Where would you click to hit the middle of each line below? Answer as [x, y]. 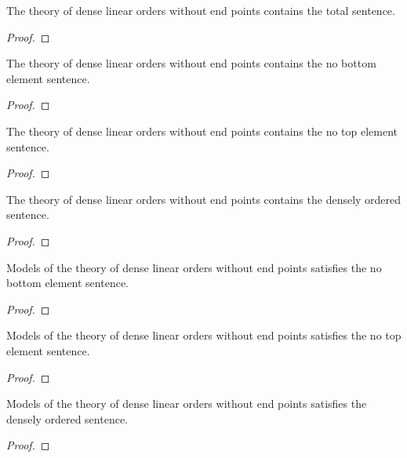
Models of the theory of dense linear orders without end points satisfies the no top [204, 335]
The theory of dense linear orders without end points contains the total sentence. [201, 10]
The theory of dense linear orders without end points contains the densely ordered [204, 199]
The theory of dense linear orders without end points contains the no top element [202, 131]
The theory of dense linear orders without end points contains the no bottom [191, 63]
